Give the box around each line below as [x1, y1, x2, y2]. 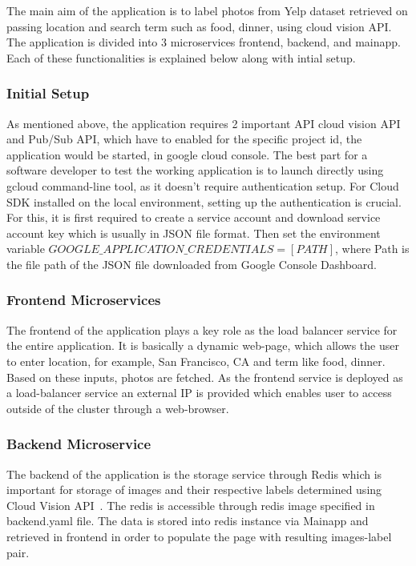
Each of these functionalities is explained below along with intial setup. [6, 49, 356, 66]
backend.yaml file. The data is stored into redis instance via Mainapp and [6, 512, 369, 529]
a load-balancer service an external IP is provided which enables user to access [6, 384, 392, 401]
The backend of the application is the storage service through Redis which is [6, 465, 382, 482]
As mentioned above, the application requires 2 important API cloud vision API [6, 114, 401, 131]
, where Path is [335, 240, 410, 257]
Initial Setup [6, 83, 90, 103]
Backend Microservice [6, 434, 151, 454]
